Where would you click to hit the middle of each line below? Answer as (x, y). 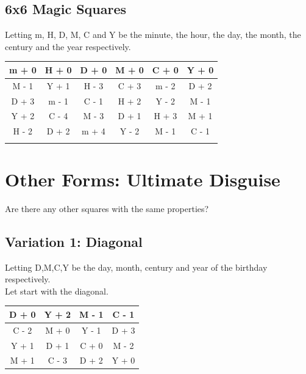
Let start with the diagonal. (57, 291)
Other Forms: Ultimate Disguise (143, 179)
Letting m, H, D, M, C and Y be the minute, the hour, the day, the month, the (153, 35)
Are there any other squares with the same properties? (107, 208)
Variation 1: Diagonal (74, 241)
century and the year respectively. (68, 46)
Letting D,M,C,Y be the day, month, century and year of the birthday (136, 267)
